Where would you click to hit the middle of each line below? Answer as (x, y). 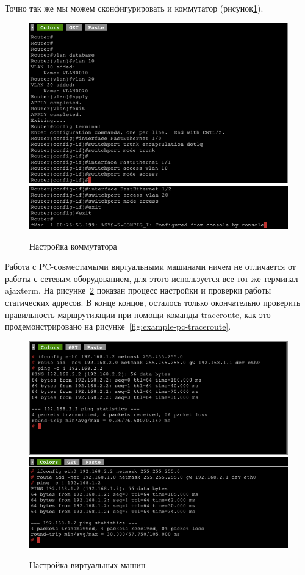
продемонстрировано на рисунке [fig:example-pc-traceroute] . (118, 326)
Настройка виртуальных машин (88, 564)
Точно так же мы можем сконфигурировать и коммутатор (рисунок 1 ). (134, 8)
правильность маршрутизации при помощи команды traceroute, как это (138, 314)
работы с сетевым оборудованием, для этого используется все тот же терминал (152, 278)
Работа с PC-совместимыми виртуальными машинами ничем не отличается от (150, 266)
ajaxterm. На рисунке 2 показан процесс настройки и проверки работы (138, 290)
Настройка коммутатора (73, 246)
